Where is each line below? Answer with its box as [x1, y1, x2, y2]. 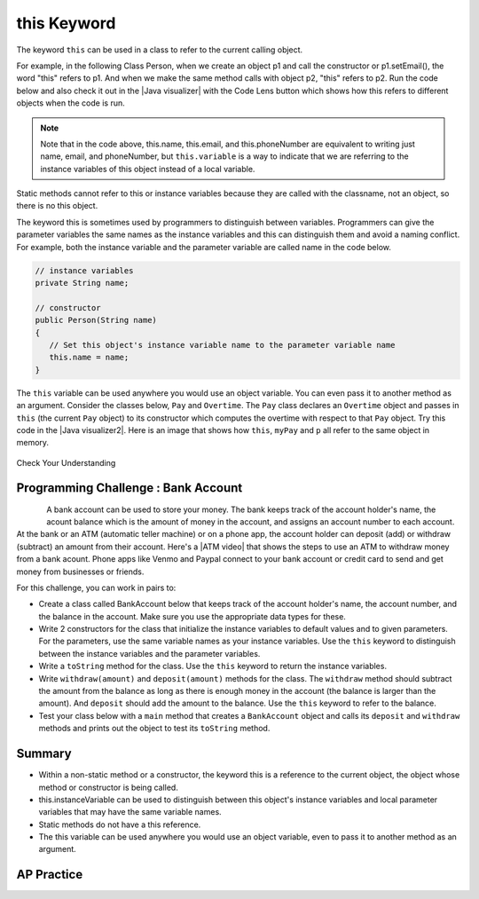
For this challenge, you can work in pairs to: [16, 582, 177, 593]
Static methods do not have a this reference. [38, 819, 201, 830]
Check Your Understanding [16, 457, 116, 468]
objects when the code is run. [16, 98, 125, 108]
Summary [16, 746, 72, 761]
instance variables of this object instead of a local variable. [40, 163, 255, 174]
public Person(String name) [35, 315, 157, 326]
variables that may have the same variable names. [38, 807, 222, 817]
